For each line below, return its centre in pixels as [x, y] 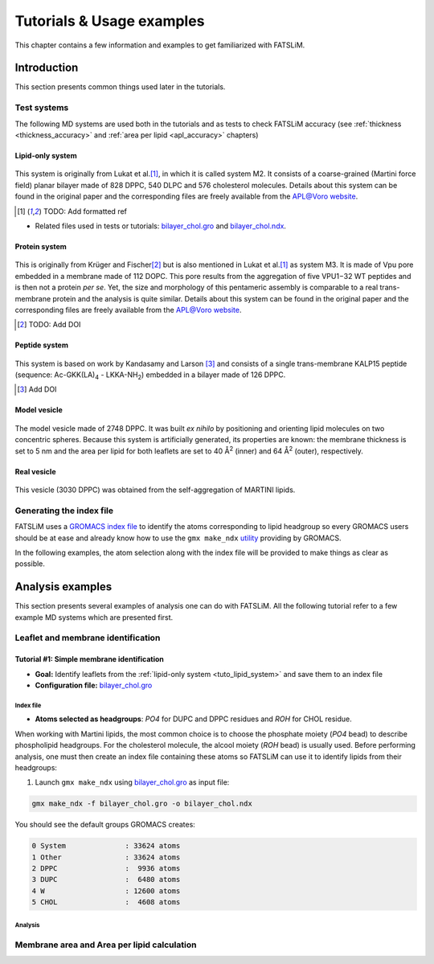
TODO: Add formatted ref [85, 211]
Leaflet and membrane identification [88, 638]
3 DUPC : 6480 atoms [106, 880]
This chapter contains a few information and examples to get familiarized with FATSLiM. [160, 45]
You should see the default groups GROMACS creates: [105, 825]
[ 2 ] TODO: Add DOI [49, 325]
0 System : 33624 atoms [106, 846]
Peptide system [41, 345]
